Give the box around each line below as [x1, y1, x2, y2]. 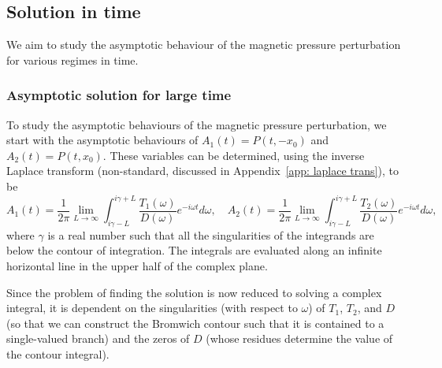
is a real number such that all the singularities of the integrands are [47, 226, 374, 243]
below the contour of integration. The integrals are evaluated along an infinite [6, 242, 382, 258]
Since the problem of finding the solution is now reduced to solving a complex [6, 284, 382, 300]
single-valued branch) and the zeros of [6, 330, 190, 347]
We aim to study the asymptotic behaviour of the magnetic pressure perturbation [6, 36, 401, 53]
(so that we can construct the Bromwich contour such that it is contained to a [6, 314, 384, 331]
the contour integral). [6, 346, 110, 362]
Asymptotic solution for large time [6, 85, 232, 105]
